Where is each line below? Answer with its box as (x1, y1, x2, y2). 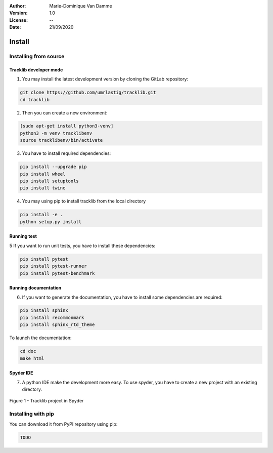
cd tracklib (20, 97, 50, 102)
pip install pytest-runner (20, 263, 87, 269)
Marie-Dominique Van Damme (49, 3, 112, 9)
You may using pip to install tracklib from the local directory (22, 198, 146, 204)
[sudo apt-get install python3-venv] (20, 123, 114, 129)
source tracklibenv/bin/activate (20, 137, 103, 143)
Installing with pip (9, 410, 54, 418)
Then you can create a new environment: (22, 109, 108, 116)
